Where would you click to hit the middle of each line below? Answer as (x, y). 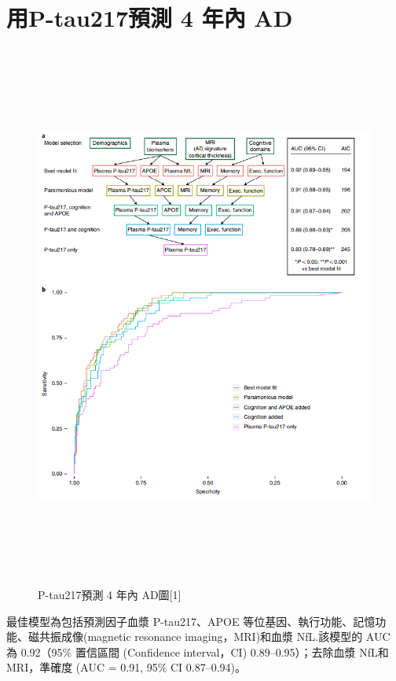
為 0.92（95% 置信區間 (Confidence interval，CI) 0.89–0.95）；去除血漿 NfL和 (198, 651)
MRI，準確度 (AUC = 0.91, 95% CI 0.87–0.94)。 (126, 667)
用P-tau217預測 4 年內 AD (150, 18)
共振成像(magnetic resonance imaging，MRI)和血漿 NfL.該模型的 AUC (214, 637)
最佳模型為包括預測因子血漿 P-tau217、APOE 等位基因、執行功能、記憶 (191, 621)
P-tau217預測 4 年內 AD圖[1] (110, 595)
